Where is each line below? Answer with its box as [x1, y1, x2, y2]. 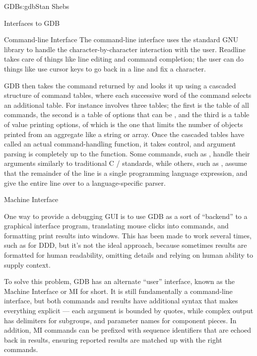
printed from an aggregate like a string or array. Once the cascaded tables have [4, 129, 245, 139]
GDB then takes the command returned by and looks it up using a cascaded [4, 80, 236, 90]
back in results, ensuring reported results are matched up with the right [4, 334, 222, 345]
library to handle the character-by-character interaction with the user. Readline [4, 44, 246, 54]
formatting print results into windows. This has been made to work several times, [4, 230, 252, 240]
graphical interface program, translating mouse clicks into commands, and [4, 220, 229, 231]
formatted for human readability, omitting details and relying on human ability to [4, 250, 253, 260]
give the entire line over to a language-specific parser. [4, 177, 166, 188]
